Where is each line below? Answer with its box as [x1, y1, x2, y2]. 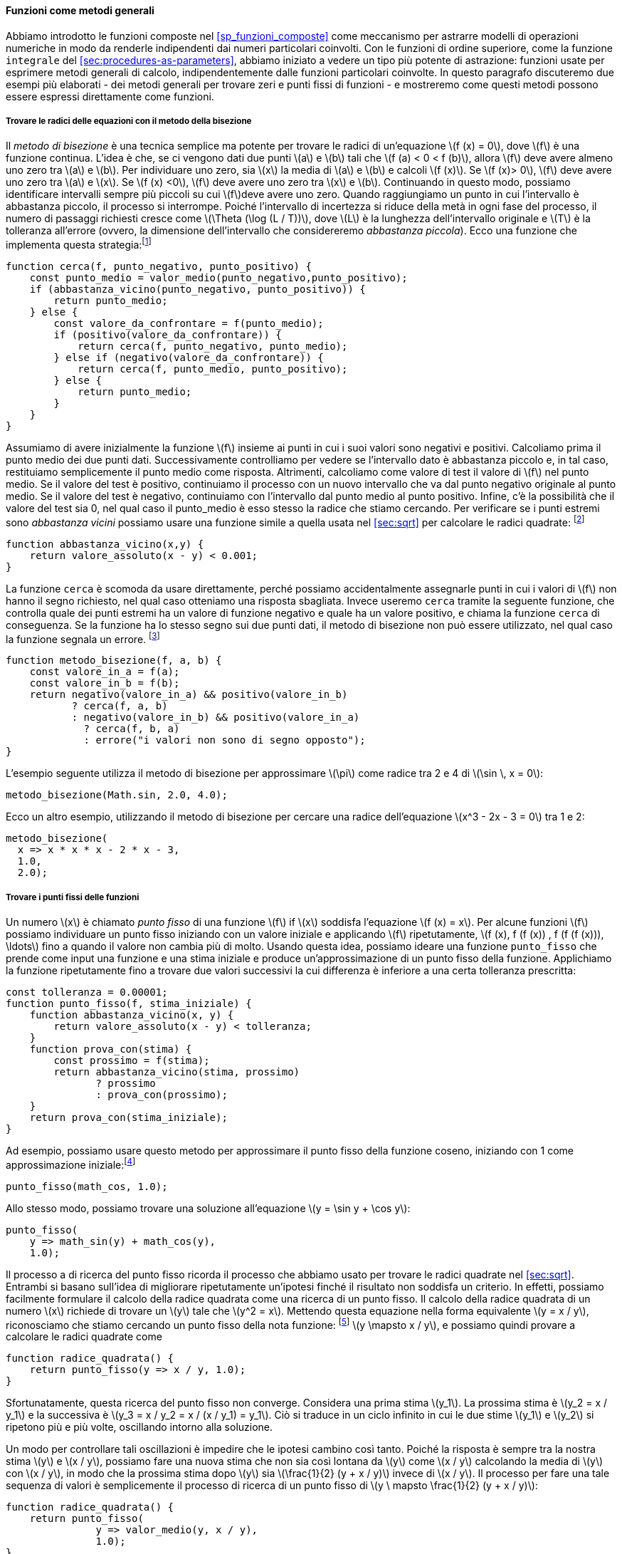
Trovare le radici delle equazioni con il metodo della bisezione [6, 116, 252, 126]
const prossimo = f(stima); [53, 1055, 210, 1067]
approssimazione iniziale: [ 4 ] [6, 1157, 136, 1171]
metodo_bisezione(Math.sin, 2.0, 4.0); [6, 789, 228, 801]
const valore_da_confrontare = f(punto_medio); [53, 318, 324, 330]
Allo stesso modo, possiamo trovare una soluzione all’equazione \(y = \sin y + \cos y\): [6, 1201, 411, 1214]
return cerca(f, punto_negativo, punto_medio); [78, 340, 348, 353]
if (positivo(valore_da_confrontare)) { [53, 329, 282, 341]
